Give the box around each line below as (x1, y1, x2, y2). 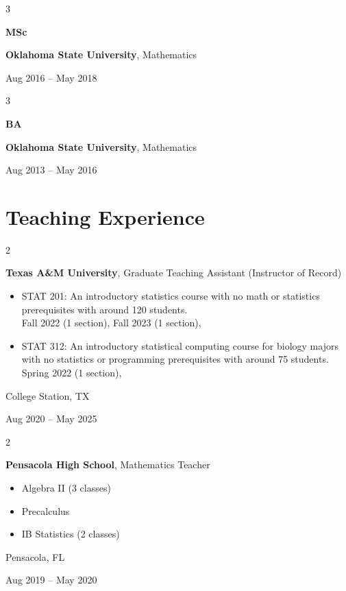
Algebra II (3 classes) (21, 481, 111, 494)
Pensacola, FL (5, 549, 65, 564)
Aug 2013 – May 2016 (5, 162, 97, 177)
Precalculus (21, 503, 70, 518)
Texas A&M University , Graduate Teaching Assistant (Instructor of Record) (5, 265, 342, 280)
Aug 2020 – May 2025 (5, 411, 97, 426)
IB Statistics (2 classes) (21, 527, 120, 541)
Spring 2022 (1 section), (21, 365, 122, 380)
